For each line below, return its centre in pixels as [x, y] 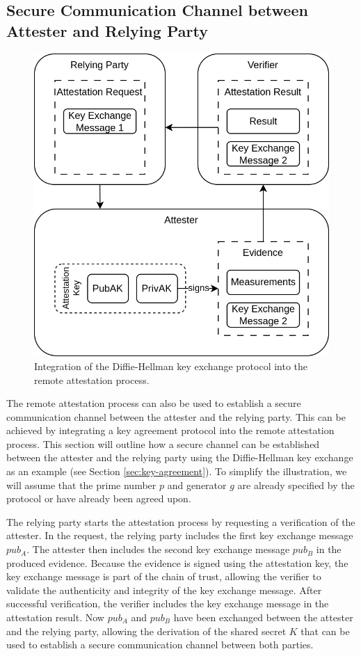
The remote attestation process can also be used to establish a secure [154, 403]
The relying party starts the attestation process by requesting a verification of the [181, 521]
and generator [197, 485]
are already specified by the [296, 485]
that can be [325, 631]
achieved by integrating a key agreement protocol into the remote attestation [170, 430]
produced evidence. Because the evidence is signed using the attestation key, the [177, 562]
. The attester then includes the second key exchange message [158, 549]
